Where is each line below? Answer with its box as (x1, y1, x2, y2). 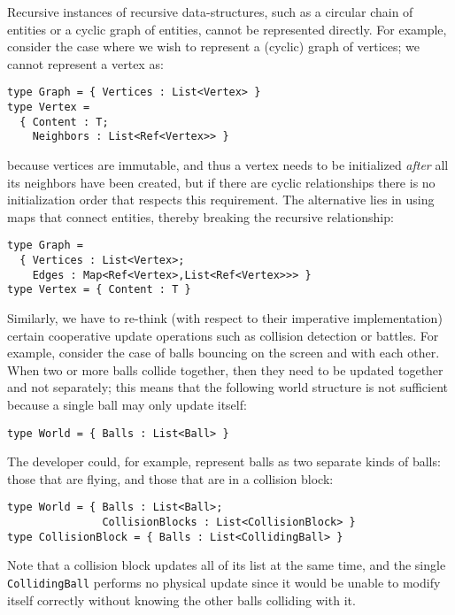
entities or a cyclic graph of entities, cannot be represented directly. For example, (7, 19, 447, 38)
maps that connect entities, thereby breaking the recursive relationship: (7, 207, 394, 226)
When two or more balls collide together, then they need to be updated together (7, 360, 443, 379)
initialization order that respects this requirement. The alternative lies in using (7, 190, 435, 209)
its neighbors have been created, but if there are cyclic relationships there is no (7, 173, 436, 191)
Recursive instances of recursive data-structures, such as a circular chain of (7, 3, 413, 20)
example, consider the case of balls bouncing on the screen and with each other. (7, 343, 440, 362)
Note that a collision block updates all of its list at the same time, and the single (7, 556, 446, 574)
